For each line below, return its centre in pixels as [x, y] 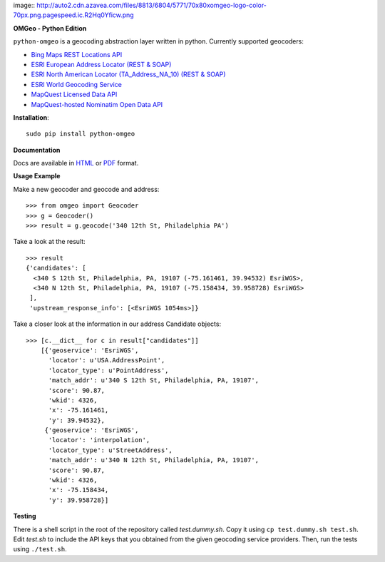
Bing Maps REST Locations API [77, 54]
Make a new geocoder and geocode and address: [86, 189]
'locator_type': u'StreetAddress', [110, 450]
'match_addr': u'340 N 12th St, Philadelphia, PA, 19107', [154, 460]
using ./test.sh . [40, 549]
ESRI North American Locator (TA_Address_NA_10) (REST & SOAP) [128, 74]
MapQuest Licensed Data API [74, 94]
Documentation [37, 150]
